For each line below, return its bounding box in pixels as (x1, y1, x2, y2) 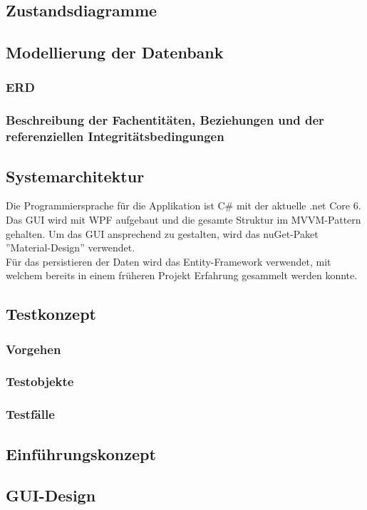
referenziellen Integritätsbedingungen (6, 127, 224, 145)
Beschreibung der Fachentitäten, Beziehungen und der (6, 111, 324, 129)
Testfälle (6, 405, 55, 423)
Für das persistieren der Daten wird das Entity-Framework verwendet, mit (6, 254, 331, 269)
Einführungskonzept (6, 442, 156, 464)
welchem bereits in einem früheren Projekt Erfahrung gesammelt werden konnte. (6, 268, 358, 283)
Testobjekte (6, 373, 74, 390)
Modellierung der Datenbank (6, 41, 224, 63)
